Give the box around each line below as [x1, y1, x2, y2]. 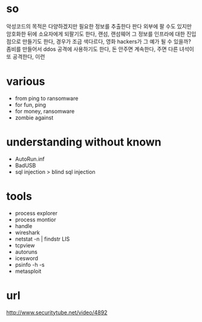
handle [15, 222, 33, 229]
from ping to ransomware [15, 95, 79, 102]
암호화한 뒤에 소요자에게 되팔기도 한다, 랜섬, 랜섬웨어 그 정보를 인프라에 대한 [6, 30, 186, 38]
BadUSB [15, 161, 36, 169]
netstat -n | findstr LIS [15, 235, 70, 243]
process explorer [15, 209, 57, 216]
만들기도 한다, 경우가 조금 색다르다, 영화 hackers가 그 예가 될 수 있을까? [22, 38, 192, 45]
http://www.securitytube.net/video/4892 [6, 309, 108, 316]
